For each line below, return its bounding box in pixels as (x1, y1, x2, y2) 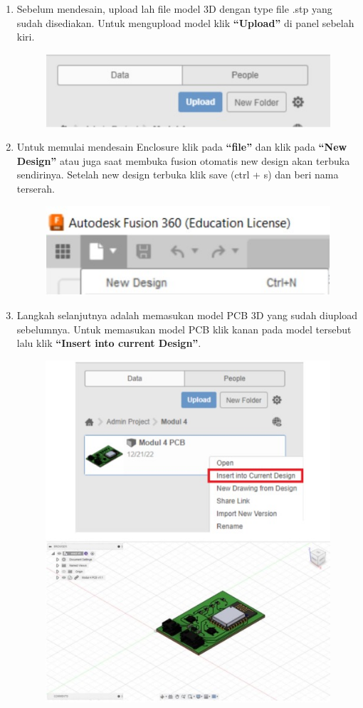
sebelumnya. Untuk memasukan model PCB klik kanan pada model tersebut (16, 321, 352, 336)
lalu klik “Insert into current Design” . (16, 336, 201, 350)
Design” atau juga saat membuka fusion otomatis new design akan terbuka (16, 153, 350, 168)
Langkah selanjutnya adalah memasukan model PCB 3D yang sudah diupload (16, 308, 358, 323)
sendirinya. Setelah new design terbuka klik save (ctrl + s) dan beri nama (16, 167, 339, 182)
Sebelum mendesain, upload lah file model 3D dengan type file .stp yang (16, 1, 332, 16)
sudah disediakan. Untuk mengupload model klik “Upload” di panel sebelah (16, 15, 354, 30)
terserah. (16, 181, 55, 195)
